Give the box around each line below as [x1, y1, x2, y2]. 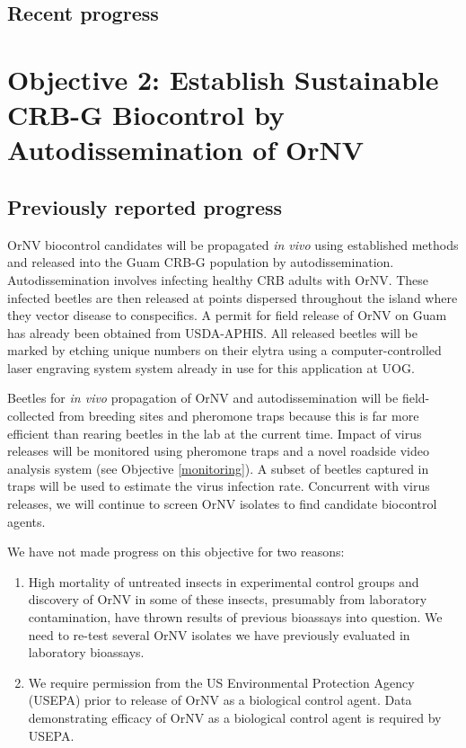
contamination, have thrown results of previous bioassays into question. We [28, 608, 443, 627]
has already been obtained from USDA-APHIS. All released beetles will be [7, 323, 418, 342]
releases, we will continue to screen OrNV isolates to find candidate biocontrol [7, 494, 437, 513]
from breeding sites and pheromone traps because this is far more [58, 406, 419, 425]
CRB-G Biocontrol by [7, 96, 285, 133]
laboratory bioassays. [28, 643, 145, 662]
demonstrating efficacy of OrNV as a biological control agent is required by [28, 708, 442, 726]
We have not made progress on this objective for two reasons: [7, 542, 345, 561]
